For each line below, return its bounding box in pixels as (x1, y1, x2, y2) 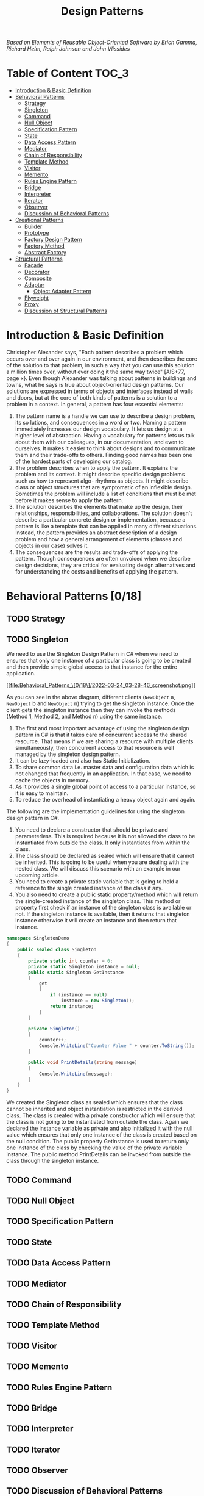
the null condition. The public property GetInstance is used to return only (6, 1138, 189, 1145)
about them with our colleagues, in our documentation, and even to (15, 438, 184, 446)
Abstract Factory (24, 249, 67, 256)
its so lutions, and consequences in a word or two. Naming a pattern (15, 419, 187, 426)
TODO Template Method (6, 1320, 100, 1331)
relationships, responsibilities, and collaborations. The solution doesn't (15, 509, 192, 517)
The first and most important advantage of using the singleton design (15, 725, 190, 732)
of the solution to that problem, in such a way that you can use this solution (6, 362, 195, 369)
